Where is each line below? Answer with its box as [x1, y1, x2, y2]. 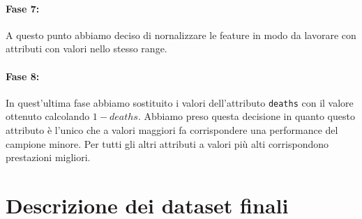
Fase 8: [6, 68, 40, 83]
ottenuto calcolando [6, 109, 90, 123]
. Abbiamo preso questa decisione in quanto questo [137, 109, 355, 123]
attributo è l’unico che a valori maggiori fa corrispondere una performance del [6, 123, 338, 137]
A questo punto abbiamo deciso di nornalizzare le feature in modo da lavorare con [6, 27, 356, 42]
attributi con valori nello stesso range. [6, 41, 167, 56]
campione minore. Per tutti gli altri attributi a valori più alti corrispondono [6, 136, 329, 151]
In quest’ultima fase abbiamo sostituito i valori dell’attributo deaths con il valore [6, 95, 354, 109]
